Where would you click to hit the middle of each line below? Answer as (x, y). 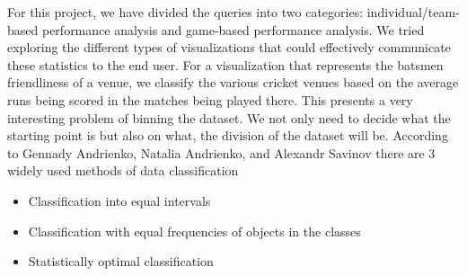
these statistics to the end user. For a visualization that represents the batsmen (225, 64)
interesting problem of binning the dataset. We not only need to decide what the (229, 117)
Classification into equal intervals (119, 200)
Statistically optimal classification (121, 261)
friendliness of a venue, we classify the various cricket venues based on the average (233, 82)
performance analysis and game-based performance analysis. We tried (233, 29)
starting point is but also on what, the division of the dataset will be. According (228, 135)
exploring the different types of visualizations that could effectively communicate (229, 47)
